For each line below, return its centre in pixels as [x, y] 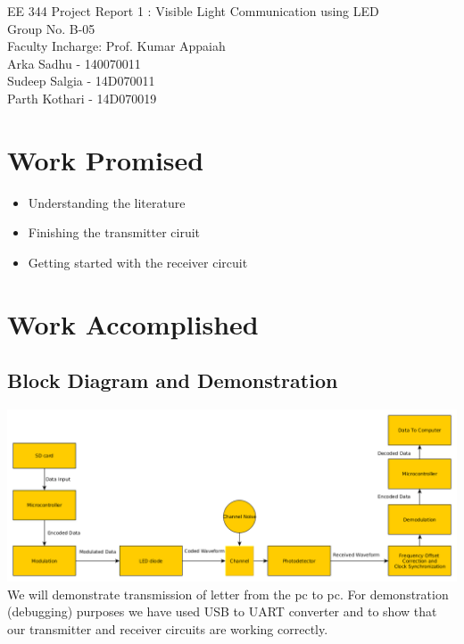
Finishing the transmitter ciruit [114, 232]
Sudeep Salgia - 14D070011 [81, 81]
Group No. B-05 [51, 28]
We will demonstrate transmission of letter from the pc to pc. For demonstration [228, 594]
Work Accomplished [133, 323]
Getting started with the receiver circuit [138, 262]
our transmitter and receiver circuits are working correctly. [168, 628]
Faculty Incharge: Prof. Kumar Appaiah [116, 46]
